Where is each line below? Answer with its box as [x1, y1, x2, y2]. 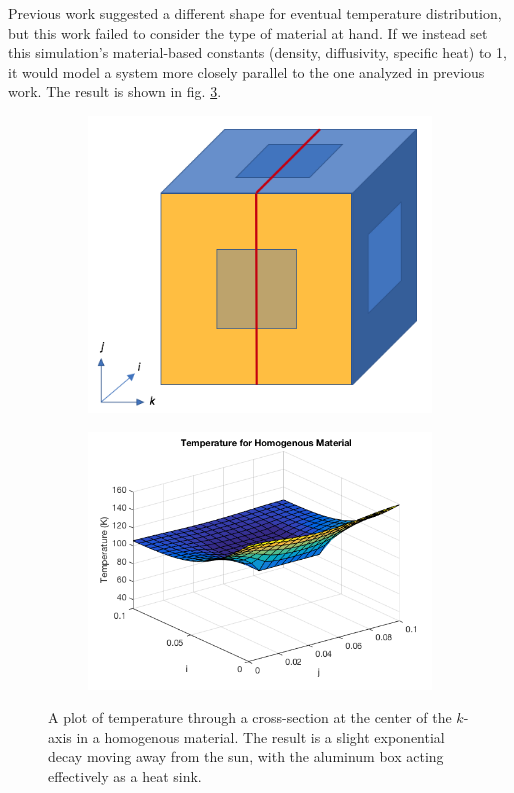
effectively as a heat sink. [48, 766, 202, 787]
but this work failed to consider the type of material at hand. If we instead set [8, 22, 488, 43]
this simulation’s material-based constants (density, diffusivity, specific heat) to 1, [8, 42, 507, 63]
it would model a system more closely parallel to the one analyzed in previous [8, 61, 485, 82]
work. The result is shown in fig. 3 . [8, 81, 222, 102]
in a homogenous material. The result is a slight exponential [76, 726, 445, 747]
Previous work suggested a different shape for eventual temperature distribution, [8, 3, 502, 23]
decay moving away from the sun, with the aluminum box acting [48, 746, 444, 767]
